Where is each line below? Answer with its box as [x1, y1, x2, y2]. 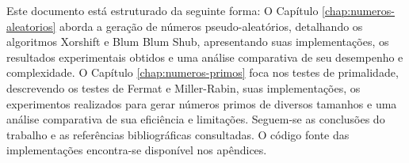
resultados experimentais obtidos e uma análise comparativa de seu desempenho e [6, 48, 403, 65]
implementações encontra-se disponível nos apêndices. [6, 142, 267, 158]
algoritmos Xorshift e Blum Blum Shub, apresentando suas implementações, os [6, 33, 389, 50]
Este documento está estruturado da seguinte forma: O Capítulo [6, 2, 319, 18]
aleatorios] [6, 17, 56, 34]
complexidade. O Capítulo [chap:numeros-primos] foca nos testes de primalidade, [6, 64, 399, 81]
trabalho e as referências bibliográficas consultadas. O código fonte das [6, 126, 350, 142]
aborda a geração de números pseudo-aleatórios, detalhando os [59, 17, 363, 34]
